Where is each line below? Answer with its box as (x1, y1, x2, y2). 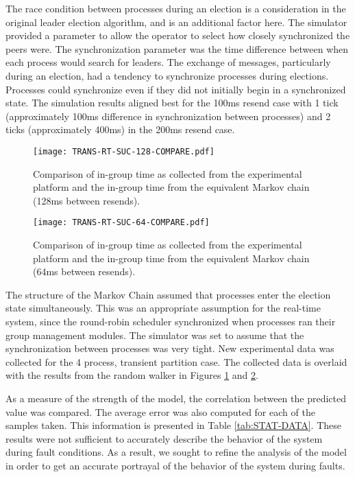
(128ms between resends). (33, 193, 140, 207)
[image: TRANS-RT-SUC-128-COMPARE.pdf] (33, 146, 215, 156)
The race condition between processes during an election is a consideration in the (5, 1, 346, 15)
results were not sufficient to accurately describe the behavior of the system (5, 431, 323, 445)
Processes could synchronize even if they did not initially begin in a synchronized (5, 82, 346, 96)
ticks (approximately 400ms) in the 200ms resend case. (5, 122, 235, 137)
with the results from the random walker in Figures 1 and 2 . (5, 368, 258, 382)
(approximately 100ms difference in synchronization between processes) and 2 (5, 108, 331, 123)
